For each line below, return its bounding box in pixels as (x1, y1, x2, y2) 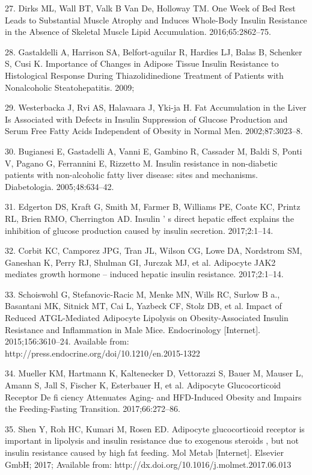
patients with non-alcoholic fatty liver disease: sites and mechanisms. (5, 168, 258, 181)
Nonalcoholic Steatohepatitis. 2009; (5, 81, 135, 93)
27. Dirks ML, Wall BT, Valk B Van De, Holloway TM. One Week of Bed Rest (5, 2, 296, 14)
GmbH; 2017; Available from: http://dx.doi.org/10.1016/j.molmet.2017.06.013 (5, 458, 292, 470)
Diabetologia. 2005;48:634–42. (5, 180, 114, 192)
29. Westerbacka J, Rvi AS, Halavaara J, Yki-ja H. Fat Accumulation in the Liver (5, 101, 307, 114)
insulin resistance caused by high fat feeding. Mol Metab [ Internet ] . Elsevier (5, 446, 284, 458)
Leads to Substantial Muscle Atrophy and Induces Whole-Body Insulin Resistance (5, 13, 307, 26)
